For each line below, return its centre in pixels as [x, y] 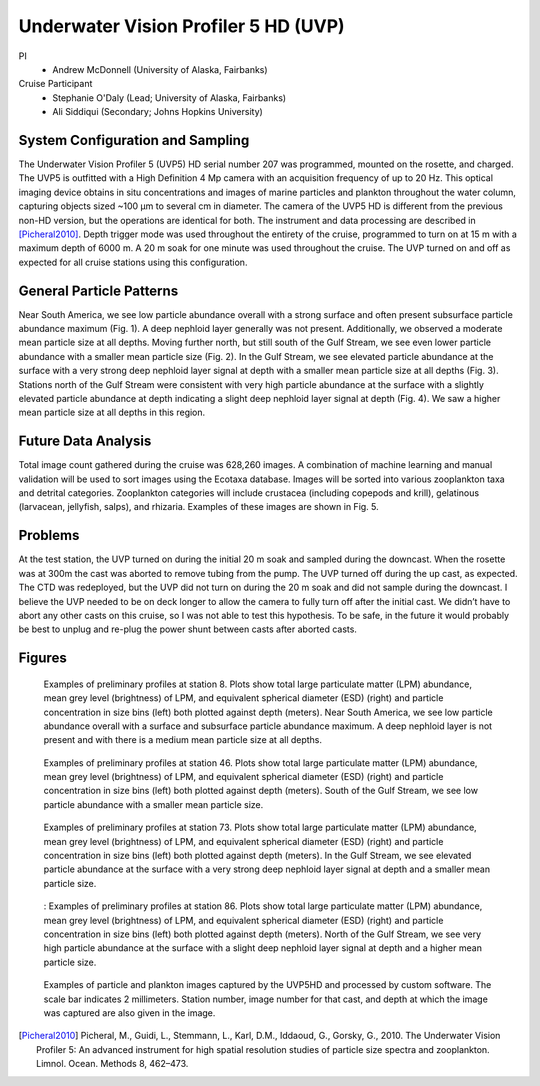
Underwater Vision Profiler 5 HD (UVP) [181, 26]
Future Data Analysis [85, 441]
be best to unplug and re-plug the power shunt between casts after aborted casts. [187, 629]
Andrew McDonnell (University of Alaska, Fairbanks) [160, 69]
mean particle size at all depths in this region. [112, 412]
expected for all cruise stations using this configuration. [133, 262]
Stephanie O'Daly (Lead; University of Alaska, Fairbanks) [169, 97]
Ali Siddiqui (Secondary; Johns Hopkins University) [158, 112]
